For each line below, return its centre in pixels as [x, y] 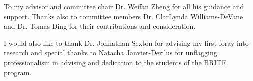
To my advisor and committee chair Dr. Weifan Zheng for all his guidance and [124, 6]
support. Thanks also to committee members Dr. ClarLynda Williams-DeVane [124, 16]
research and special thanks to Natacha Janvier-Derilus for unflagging [111, 53]
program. [18, 72]
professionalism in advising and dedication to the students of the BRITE [115, 62]
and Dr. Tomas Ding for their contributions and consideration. [100, 26]
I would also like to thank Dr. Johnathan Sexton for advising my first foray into [126, 43]
